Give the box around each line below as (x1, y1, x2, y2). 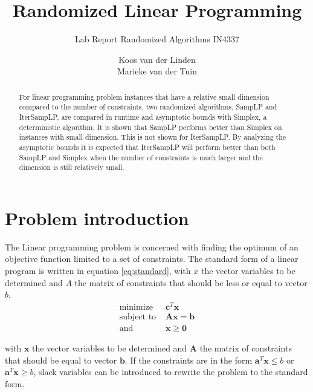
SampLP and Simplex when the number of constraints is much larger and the (19, 152, 263, 162)
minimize (119, 302, 153, 312)
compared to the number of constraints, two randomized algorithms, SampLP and (19, 102, 277, 112)
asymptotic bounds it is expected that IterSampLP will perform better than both (19, 142, 276, 152)
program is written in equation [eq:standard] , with (5, 264, 191, 277)
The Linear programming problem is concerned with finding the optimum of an (5, 240, 298, 253)
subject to (119, 312, 156, 321)
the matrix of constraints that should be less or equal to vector (74, 276, 308, 289)
